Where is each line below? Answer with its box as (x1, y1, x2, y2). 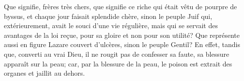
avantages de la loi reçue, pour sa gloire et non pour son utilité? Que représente (4, 30, 240, 40)
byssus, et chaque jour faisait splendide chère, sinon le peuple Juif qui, (4, 11, 213, 21)
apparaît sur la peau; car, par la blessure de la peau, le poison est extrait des (4, 58, 232, 68)
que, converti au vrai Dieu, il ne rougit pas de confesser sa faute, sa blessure (4, 49, 229, 59)
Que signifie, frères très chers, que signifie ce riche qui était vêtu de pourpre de (4, 1, 237, 11)
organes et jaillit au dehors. (4, 68, 85, 78)
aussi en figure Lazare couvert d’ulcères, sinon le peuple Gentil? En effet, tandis (4, 39, 240, 49)
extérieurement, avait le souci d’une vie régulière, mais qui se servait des (4, 20, 218, 31)
